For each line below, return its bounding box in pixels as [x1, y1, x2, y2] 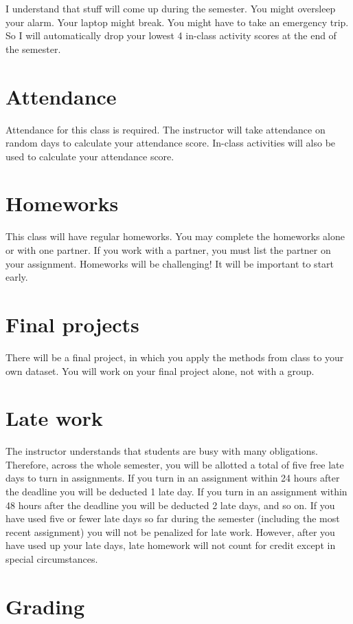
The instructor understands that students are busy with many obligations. [5, 444, 318, 458]
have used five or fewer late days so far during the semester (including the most [5, 511, 340, 526]
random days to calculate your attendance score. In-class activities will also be [5, 136, 336, 150]
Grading [5, 592, 85, 620]
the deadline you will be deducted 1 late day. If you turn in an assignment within [5, 484, 348, 498]
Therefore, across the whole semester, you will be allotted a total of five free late [5, 457, 344, 471]
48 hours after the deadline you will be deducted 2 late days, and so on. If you [5, 497, 335, 512]
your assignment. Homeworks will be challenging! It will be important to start [5, 256, 334, 270]
